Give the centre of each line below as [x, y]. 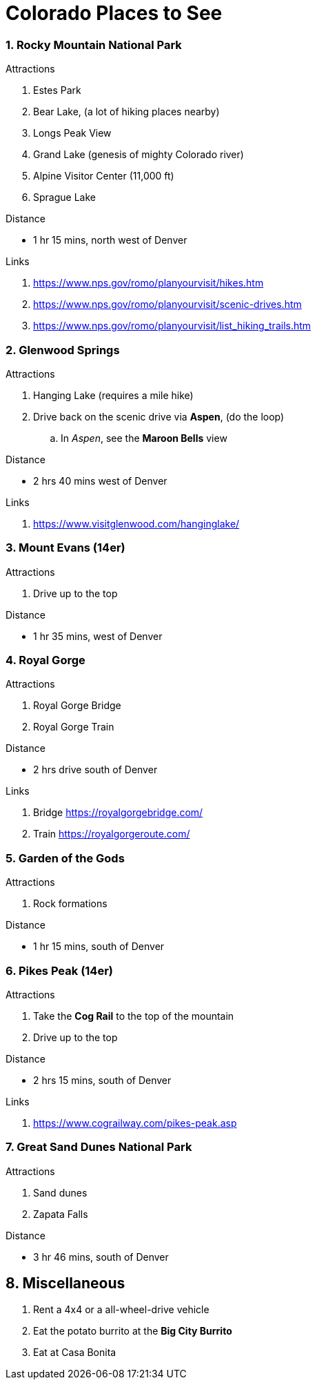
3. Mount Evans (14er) [65, 548]
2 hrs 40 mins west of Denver [100, 481]
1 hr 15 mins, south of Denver [99, 947]
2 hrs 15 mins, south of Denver [102, 1080]
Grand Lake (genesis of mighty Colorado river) [139, 155]
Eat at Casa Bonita [75, 1353]
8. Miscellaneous [65, 1284]
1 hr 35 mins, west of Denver [98, 636]
